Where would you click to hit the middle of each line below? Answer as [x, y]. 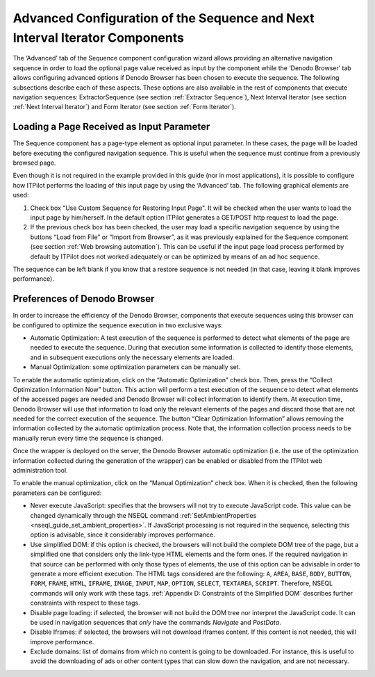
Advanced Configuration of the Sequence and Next [164, 18]
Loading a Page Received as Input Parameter [111, 127]
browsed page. [34, 163]
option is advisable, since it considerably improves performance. [123, 535]
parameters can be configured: [57, 493]
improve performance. [62, 642]
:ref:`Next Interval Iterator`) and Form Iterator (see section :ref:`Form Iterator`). [124, 107]
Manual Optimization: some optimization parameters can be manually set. [135, 367]
